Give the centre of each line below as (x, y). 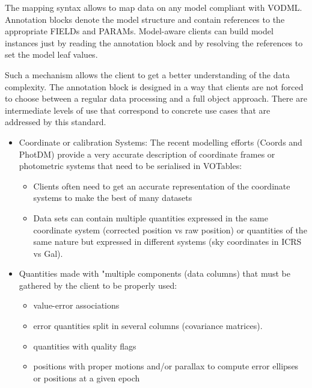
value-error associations (76, 305)
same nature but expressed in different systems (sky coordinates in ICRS (167, 242)
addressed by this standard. (56, 122)
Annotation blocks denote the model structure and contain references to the (145, 19)
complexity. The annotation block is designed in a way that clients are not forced (154, 86)
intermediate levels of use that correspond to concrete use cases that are (138, 110)
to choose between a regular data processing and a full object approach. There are (156, 98)
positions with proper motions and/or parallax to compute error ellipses (166, 366)
